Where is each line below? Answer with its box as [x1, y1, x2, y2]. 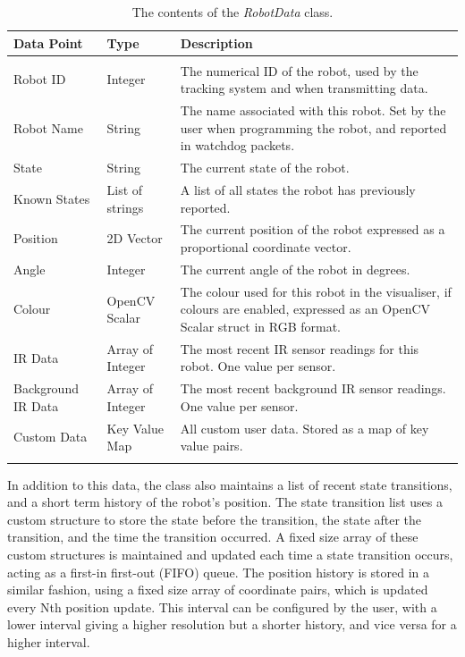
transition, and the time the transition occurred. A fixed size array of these [7, 527, 418, 546]
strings [106, 198, 144, 216]
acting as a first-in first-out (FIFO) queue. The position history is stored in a [7, 562, 430, 581]
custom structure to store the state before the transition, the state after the [7, 510, 422, 528]
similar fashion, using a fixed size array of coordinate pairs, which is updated [7, 580, 428, 599]
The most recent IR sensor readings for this [180, 339, 419, 358]
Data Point [13, 33, 83, 52]
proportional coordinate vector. [180, 238, 351, 257]
